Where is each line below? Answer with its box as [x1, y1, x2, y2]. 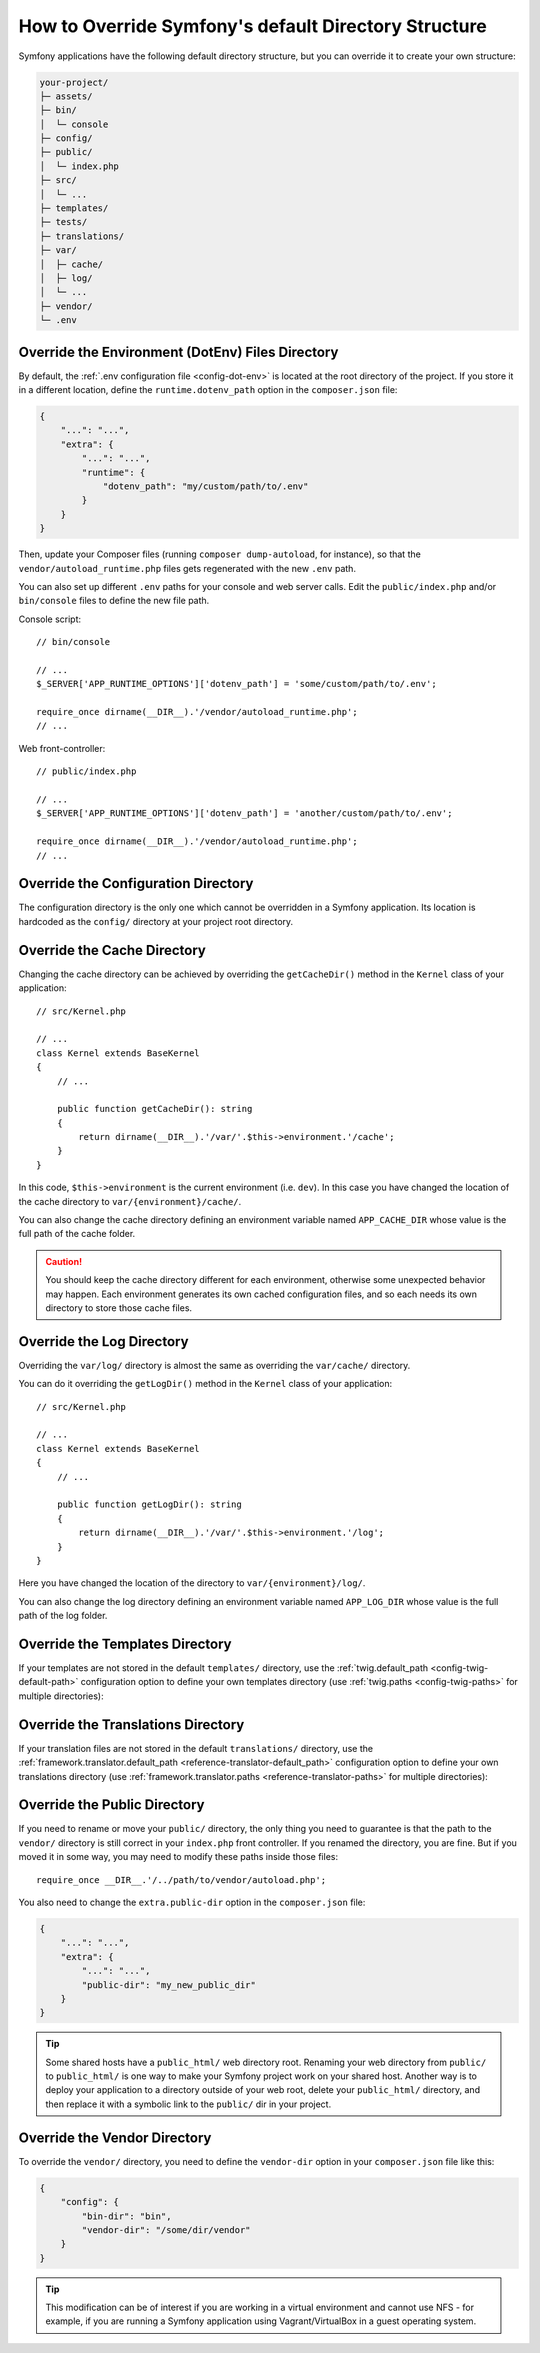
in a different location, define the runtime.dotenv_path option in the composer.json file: [18, 384, 398, 396]
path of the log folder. [18, 1610, 108, 1622]
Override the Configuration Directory [18, 875, 254, 892]
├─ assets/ [39, 90, 93, 102]
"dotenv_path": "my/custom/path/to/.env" [102, 481, 309, 492]
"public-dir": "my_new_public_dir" [81, 1979, 257, 1990]
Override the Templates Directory [18, 1635, 232, 1652]
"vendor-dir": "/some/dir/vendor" [81, 2224, 251, 2235]
